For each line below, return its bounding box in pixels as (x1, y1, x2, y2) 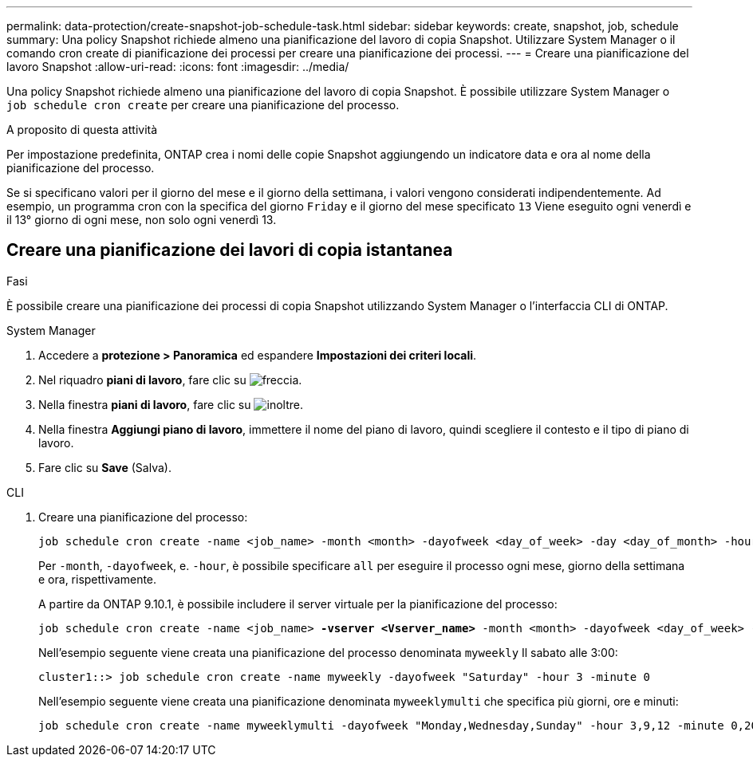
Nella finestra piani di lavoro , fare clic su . (38, 397, 303, 411)
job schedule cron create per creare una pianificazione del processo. (6, 98, 400, 112)
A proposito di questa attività (6, 123, 158, 136)
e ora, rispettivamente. (38, 572, 157, 586)
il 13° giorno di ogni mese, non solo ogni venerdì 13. (6, 213, 277, 226)
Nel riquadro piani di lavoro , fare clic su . (38, 372, 302, 387)
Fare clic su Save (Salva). (38, 460, 171, 474)
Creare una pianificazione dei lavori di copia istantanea (6, 240, 453, 261)
